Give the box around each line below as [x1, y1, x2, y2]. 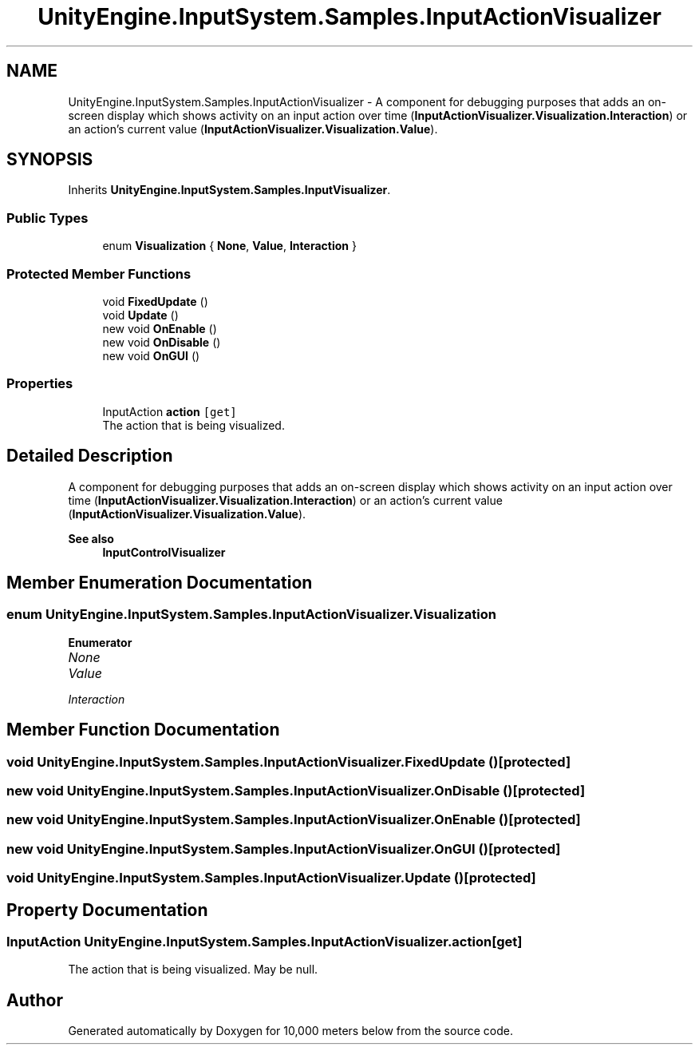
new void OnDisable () [102, 335, 221, 349]
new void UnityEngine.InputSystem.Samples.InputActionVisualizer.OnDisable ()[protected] [6, 782, 586, 799]
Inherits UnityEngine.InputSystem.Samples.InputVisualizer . [68, 183, 391, 197]
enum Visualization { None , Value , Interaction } [102, 239, 357, 253]
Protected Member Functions [6, 265, 192, 282]
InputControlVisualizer [102, 545, 226, 559]
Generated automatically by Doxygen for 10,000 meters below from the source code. [68, 1024, 513, 1038]
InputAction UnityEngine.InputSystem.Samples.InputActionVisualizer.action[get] [6, 933, 523, 950]
